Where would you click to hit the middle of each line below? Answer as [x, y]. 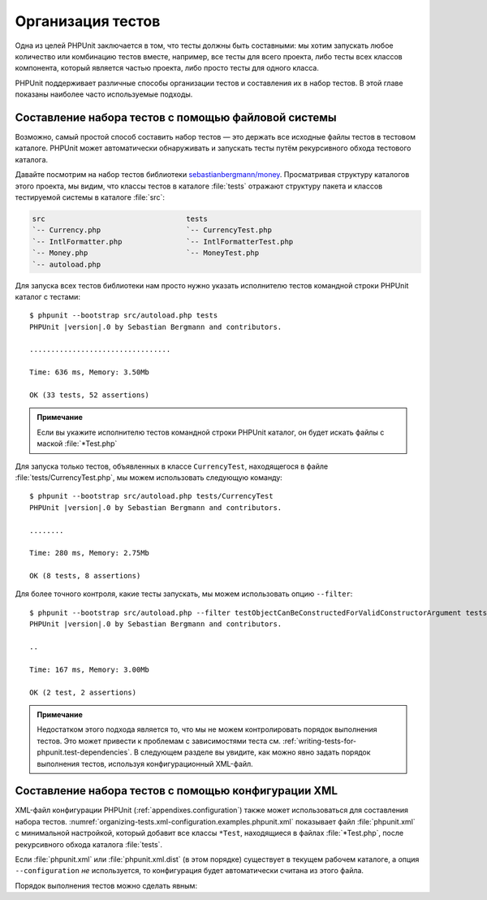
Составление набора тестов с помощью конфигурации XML [177, 791]
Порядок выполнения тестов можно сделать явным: [106, 885]
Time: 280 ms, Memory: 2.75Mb [90, 553]
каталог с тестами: [48, 296]
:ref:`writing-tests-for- [320, 741]
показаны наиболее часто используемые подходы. [104, 94]
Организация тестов [88, 21]
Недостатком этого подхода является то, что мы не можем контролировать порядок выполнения [207, 729]
